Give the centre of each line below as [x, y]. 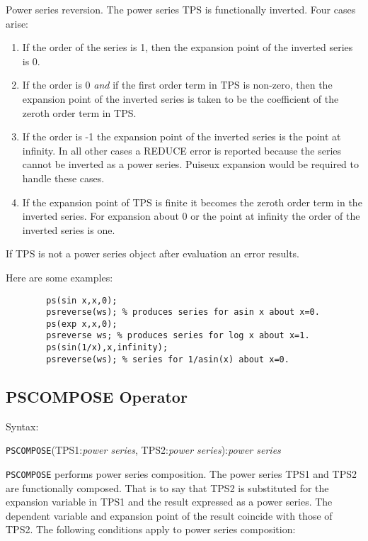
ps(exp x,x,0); [82, 324]
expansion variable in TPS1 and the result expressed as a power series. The [169, 502]
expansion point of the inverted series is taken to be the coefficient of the [180, 98]
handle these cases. [63, 178]
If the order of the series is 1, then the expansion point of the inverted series [188, 47]
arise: [17, 23]
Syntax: [22, 426]
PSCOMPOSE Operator [97, 396]
